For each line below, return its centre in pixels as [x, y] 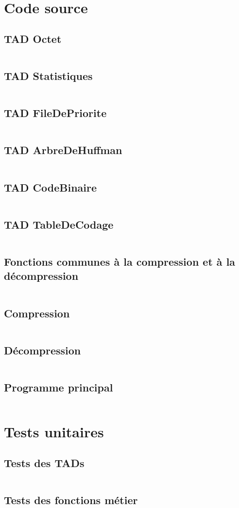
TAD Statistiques [48, 75]
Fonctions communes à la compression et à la [120, 261]
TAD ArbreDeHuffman [63, 150]
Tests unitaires [54, 431]
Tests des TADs [44, 462]
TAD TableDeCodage [59, 224]
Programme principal [59, 387]
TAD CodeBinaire [51, 187]
